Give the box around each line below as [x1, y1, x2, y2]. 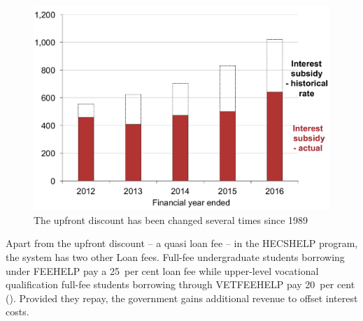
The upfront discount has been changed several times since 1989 [34, 212, 308, 227]
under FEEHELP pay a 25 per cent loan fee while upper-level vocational [6, 263, 319, 278]
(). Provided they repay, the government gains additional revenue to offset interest [6, 290, 358, 305]
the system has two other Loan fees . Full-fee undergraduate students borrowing [6, 249, 345, 264]
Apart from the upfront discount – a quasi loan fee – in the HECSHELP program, [6, 236, 358, 251]
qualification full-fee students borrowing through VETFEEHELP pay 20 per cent [6, 277, 355, 292]
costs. [6, 304, 29, 319]
